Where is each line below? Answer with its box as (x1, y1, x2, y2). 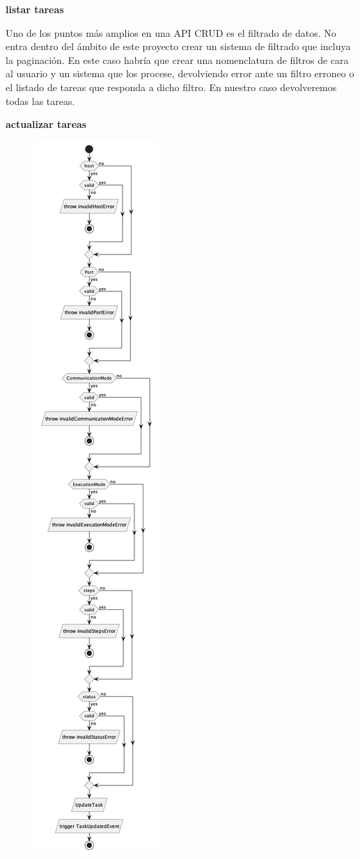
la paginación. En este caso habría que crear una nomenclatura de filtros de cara (6, 52, 349, 67)
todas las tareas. (6, 93, 75, 108)
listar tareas (6, 2, 64, 16)
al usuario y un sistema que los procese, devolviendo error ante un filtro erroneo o (6, 66, 354, 81)
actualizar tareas (6, 117, 87, 131)
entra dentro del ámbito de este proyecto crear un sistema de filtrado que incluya (6, 39, 351, 54)
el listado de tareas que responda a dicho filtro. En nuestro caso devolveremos (6, 79, 337, 94)
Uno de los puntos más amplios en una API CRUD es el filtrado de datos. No (6, 25, 336, 40)
